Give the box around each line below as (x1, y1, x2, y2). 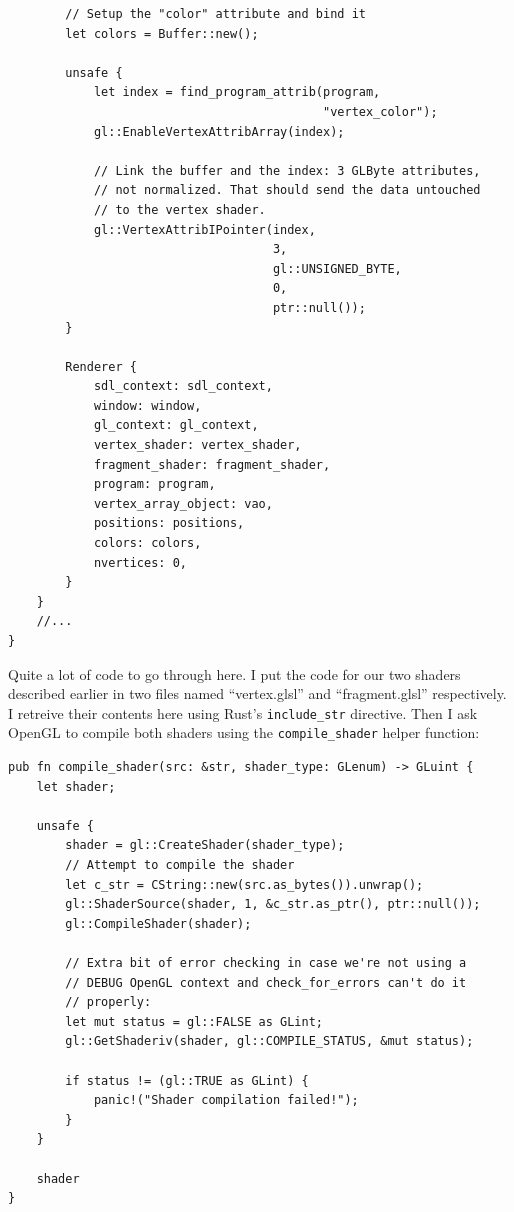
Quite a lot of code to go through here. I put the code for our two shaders (8, 663, 461, 684)
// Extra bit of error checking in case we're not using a (65, 956, 467, 971)
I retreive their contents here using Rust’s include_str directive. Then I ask (8, 702, 478, 723)
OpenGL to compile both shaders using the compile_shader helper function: (8, 722, 480, 743)
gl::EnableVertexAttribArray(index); (93, 124, 345, 139)
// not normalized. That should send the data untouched (93, 183, 481, 198)
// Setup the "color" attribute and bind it (65, 7, 366, 21)
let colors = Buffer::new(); (65, 26, 259, 41)
